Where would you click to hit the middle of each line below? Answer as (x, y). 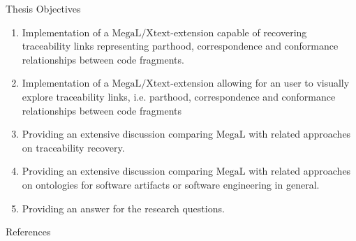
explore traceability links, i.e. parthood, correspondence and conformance (179, 96)
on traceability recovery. (73, 147)
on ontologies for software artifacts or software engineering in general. (171, 184)
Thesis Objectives (43, 8)
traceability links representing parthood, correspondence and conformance (180, 46)
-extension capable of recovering (239, 32)
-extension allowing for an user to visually (260, 83)
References (28, 232)
